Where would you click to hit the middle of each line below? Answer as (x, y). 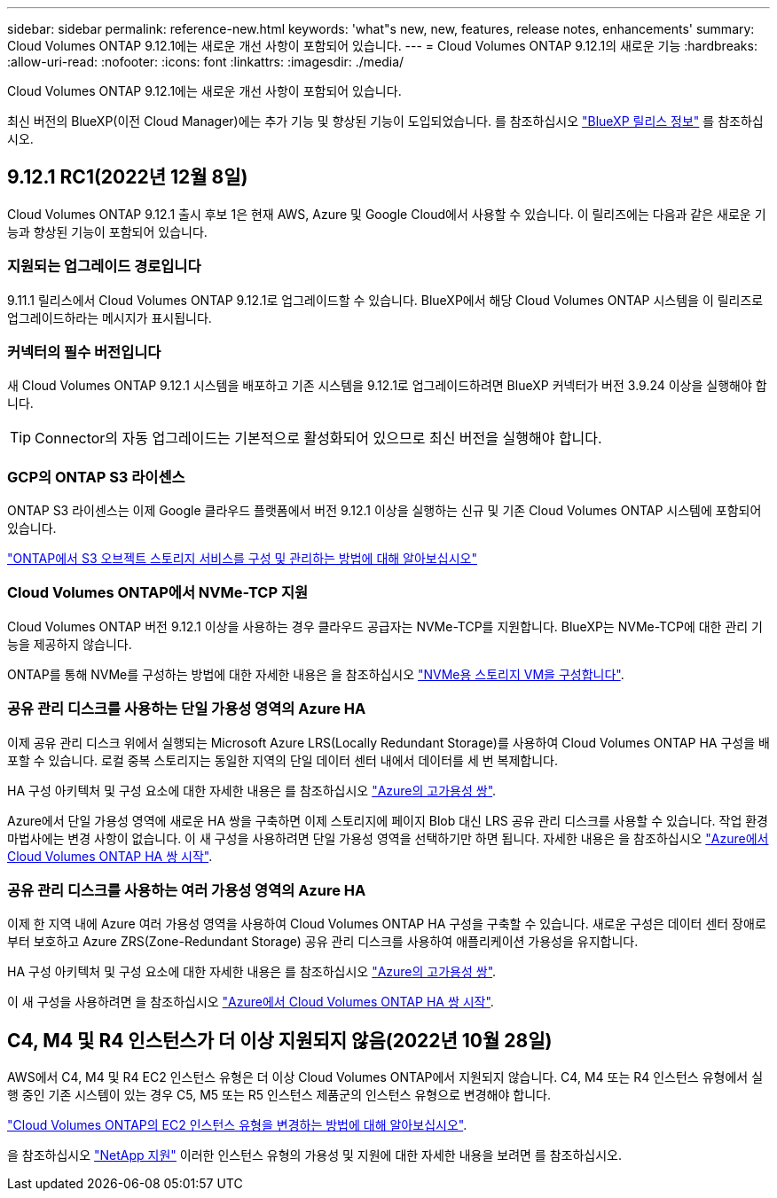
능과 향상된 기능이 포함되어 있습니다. (107, 231)
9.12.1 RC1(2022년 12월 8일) (128, 177)
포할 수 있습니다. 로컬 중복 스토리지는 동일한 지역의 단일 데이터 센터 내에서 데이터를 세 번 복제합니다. (283, 760)
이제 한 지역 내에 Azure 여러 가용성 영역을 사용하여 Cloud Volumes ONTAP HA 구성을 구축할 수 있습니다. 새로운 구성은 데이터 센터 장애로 (387, 924)
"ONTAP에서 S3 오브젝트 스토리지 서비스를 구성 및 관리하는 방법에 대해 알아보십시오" (242, 559)
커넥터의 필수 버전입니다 (84, 352)
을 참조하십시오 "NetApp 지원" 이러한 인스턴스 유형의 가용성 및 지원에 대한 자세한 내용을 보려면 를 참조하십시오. (314, 1155)
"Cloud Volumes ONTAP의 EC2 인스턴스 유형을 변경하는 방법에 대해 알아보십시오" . (237, 1125)
